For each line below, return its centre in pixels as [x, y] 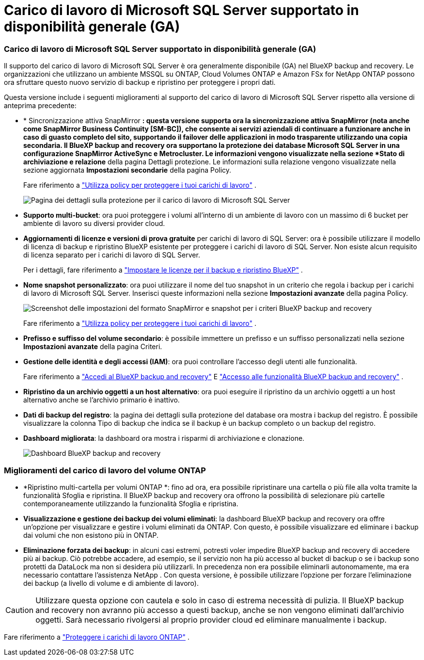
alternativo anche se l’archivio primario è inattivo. [102, 400]
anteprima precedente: [40, 106]
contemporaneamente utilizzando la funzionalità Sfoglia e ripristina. [131, 503]
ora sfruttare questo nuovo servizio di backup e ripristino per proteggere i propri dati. [140, 82]
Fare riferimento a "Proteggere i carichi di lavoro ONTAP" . [97, 637]
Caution [20, 610]
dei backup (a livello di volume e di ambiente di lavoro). [111, 583]
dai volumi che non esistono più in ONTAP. [91, 535]
